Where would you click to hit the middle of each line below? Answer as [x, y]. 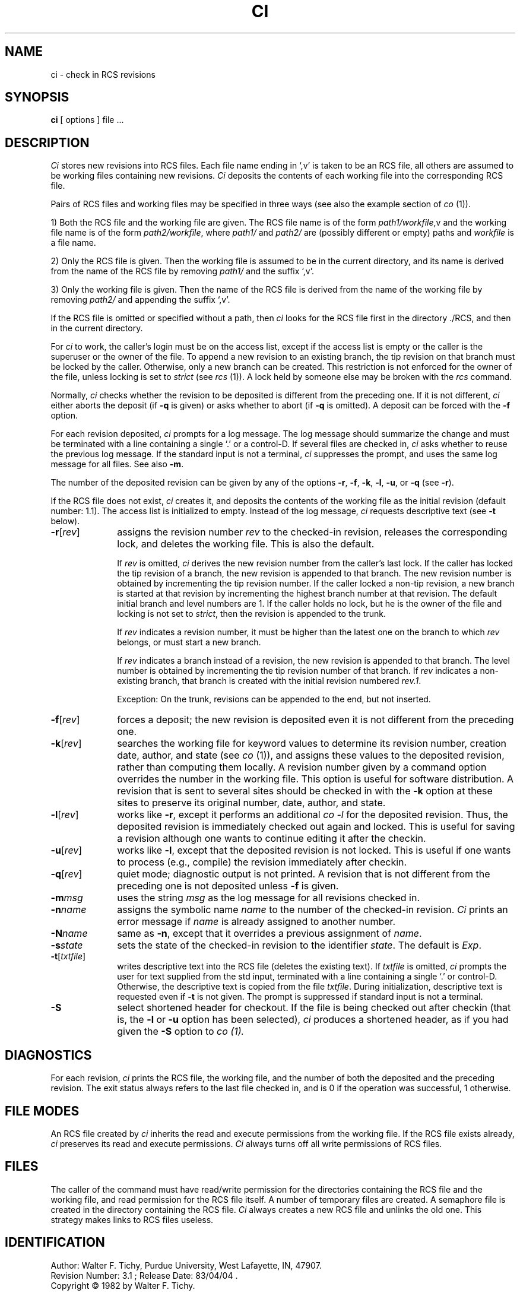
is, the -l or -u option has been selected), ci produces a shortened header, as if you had [313, 1020]
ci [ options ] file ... [87, 120]
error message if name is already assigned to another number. [256, 922]
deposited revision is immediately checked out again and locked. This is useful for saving [316, 827]
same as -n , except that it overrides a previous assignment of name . [269, 934]
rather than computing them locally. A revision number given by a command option [302, 767]
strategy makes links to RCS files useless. [132, 1219]
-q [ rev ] [66, 874]
